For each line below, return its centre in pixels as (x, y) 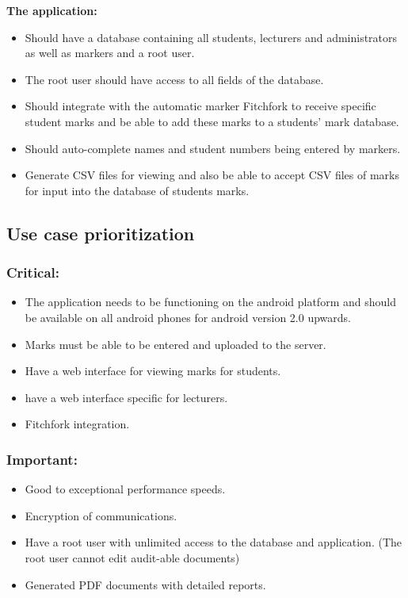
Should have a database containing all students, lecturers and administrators (211, 37)
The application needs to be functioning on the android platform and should (210, 302)
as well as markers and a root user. (110, 53)
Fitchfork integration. (77, 424)
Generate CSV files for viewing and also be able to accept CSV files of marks (212, 175)
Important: (42, 459)
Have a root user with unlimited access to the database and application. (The (213, 542)
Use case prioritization (101, 233)
